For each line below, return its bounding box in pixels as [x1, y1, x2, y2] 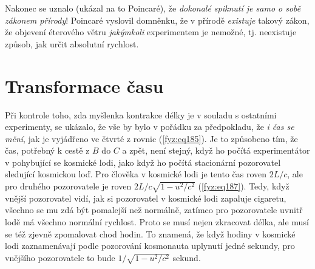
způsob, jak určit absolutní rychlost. [5, 37, 139, 50]
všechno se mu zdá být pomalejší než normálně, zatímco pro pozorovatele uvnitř [5, 203, 303, 216]
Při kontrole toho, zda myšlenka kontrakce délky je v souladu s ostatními [5, 108, 277, 121]
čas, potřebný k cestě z [5, 144, 90, 157]
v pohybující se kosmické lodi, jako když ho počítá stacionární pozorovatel [5, 155, 281, 168]
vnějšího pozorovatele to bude [5, 251, 115, 264]
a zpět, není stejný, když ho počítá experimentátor [122, 144, 310, 157]
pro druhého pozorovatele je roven [5, 180, 132, 192]
